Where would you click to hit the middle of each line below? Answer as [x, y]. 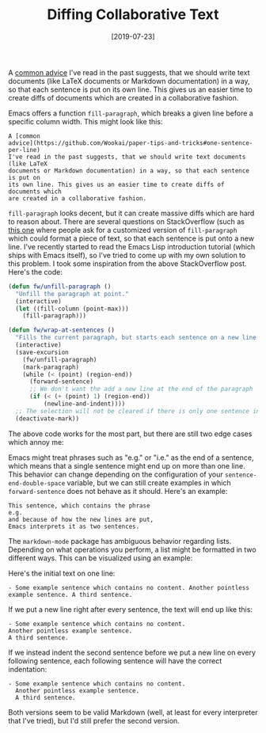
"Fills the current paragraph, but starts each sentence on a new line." [139, 338]
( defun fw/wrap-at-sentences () [61, 330]
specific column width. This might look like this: [85, 121]
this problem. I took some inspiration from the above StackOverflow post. [127, 264]
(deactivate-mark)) [47, 418]
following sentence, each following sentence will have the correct [115, 661]
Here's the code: [36, 272]
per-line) [25, 150]
